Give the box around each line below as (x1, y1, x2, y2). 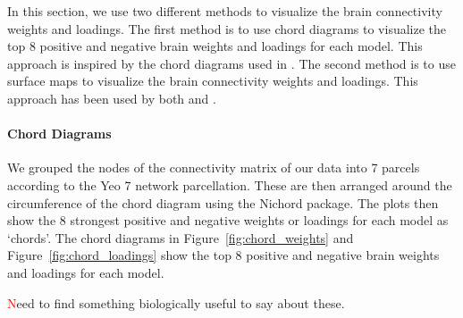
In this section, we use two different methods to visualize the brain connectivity (7, 2, 442, 20)
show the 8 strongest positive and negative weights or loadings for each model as (7, 211, 449, 230)
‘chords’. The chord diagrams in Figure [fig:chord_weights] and (7, 228, 354, 247)
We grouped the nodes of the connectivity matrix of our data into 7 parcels (7, 158, 420, 177)
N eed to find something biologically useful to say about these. (7, 293, 345, 312)
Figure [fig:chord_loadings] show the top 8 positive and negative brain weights (7, 246, 440, 264)
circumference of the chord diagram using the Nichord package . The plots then (7, 193, 439, 212)
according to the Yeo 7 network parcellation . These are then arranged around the (7, 175, 452, 194)
